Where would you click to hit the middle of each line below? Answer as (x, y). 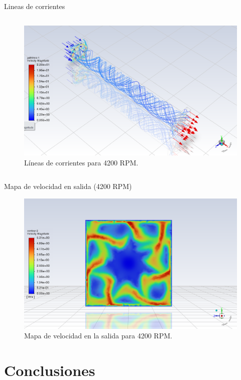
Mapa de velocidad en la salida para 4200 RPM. (98, 336)
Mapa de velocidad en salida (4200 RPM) (68, 186)
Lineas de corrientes (35, 6)
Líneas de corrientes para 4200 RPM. (81, 162)
